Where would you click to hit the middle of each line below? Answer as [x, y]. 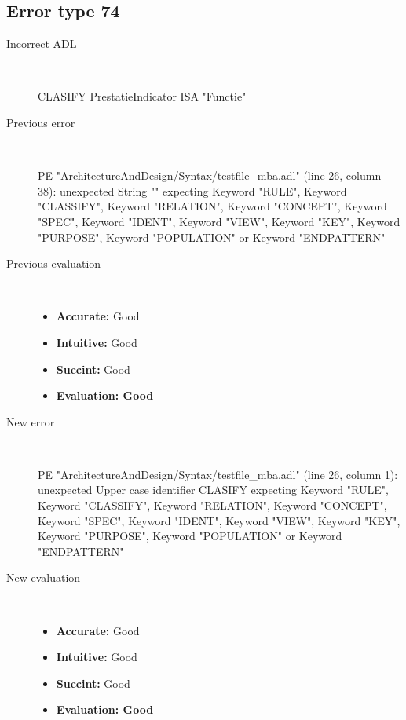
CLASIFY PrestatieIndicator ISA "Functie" [142, 96]
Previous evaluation [54, 263]
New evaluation [44, 577]
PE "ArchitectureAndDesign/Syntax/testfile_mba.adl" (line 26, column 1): [218, 474]
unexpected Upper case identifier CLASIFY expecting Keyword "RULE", [213, 490]
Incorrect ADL [42, 44]
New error [31, 421]
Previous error [41, 122]
